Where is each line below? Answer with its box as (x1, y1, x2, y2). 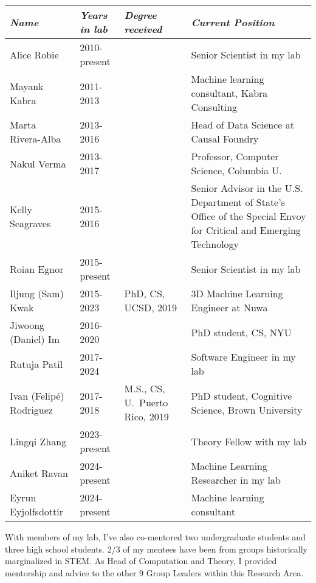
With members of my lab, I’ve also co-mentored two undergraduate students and (5, 531, 306, 543)
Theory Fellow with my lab (191, 434, 306, 448)
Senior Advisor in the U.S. (191, 181, 303, 195)
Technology (191, 237, 239, 251)
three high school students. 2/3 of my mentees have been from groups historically (5, 542, 307, 555)
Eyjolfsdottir (10, 504, 63, 518)
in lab (80, 22, 108, 36)
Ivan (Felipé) (10, 388, 64, 403)
